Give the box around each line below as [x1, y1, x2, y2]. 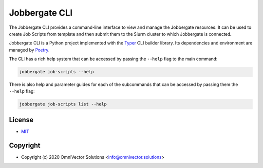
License [9, 115, 34, 124]
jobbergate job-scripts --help [19, 69, 94, 75]
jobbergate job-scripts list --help [19, 102, 107, 107]
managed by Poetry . [9, 47, 50, 53]
